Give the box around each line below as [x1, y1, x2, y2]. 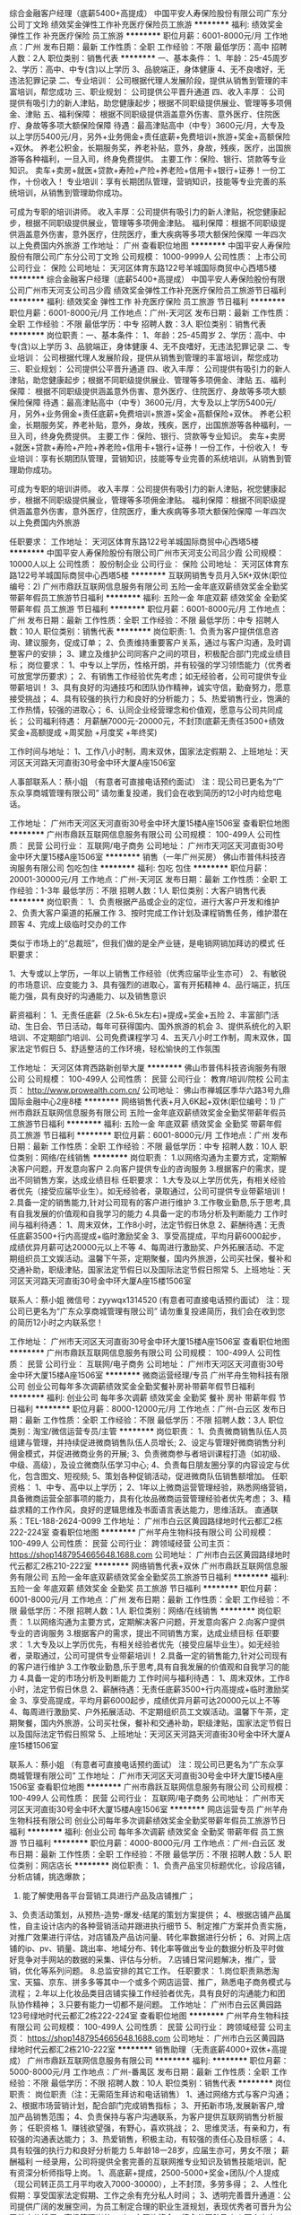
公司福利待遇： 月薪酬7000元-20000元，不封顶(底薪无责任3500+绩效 [26, 716, 285, 726]
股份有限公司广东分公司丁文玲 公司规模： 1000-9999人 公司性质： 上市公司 [9, 251, 288, 262]
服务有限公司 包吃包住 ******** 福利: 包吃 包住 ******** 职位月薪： [16, 862, 271, 873]
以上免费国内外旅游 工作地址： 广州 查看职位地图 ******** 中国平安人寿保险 [9, 241, 291, 250]
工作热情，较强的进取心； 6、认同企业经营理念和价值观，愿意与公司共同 [9, 705, 276, 715]
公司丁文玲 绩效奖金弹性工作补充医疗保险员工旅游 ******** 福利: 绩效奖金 [9, 19, 284, 30]
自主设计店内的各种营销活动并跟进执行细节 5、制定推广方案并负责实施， [24, 1921, 291, 1931]
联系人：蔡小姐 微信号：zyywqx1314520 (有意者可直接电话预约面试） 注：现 [9, 1295, 290, 1305]
